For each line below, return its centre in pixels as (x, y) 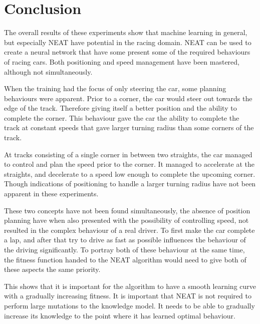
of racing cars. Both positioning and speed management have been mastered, (122, 61)
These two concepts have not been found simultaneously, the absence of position (127, 210)
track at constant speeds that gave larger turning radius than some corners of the (129, 127)
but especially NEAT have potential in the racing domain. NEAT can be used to (128, 42)
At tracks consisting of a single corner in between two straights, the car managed (128, 154)
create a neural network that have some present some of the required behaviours (127, 52)
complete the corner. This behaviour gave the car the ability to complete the (122, 117)
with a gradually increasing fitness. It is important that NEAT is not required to (128, 296)
